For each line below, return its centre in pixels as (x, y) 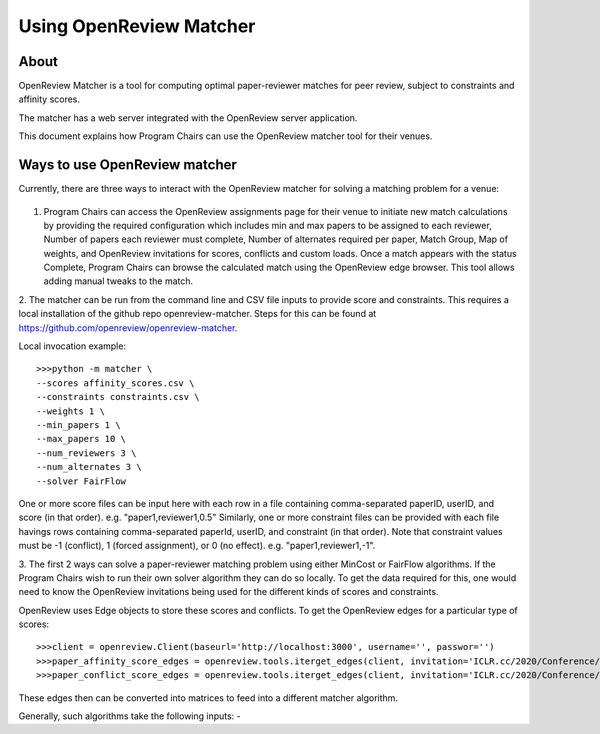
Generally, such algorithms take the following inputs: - (130, 716)
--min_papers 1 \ (78, 425)
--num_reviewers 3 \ (86, 453)
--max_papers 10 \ (81, 439)
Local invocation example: (72, 346)
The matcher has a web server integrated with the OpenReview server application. (188, 117)
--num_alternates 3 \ (89, 467)
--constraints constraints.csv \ (118, 397)
